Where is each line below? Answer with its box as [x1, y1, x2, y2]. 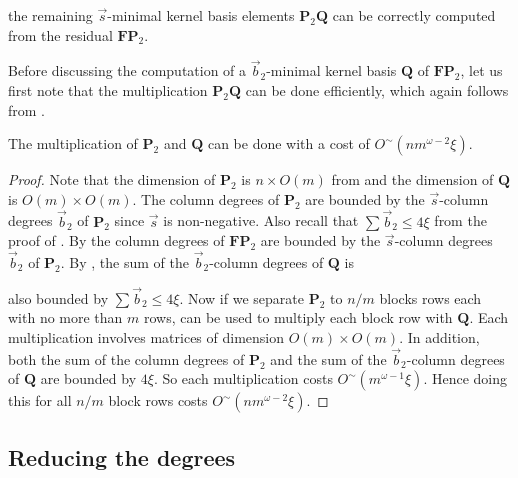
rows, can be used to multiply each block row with [144, 307, 453, 328]
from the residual [8, 24, 113, 45]
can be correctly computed [332, 5, 496, 25]
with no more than [8, 307, 123, 328]
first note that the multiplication [8, 80, 208, 100]
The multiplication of [8, 133, 138, 154]
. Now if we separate [179, 287, 304, 308]
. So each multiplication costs [153, 368, 333, 389]
